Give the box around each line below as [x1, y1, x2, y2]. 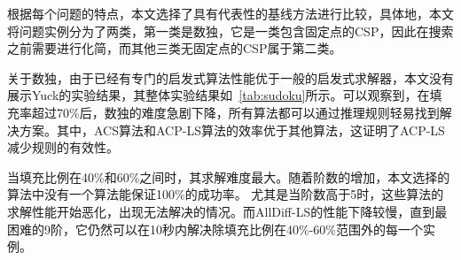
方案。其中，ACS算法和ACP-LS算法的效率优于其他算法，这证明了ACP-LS [19, 120, 445, 139]
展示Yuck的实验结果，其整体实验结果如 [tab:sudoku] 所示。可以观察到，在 [7, 86, 430, 104]
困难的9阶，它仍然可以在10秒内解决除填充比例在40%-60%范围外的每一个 [7, 219, 423, 238]
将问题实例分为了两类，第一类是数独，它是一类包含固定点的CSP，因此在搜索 [7, 21, 454, 40]
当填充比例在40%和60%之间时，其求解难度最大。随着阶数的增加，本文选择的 [7, 167, 450, 186]
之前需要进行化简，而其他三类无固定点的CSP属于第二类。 [7, 39, 342, 57]
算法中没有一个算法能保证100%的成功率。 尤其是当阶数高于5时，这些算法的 [7, 185, 444, 203]
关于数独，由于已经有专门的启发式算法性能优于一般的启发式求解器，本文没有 [7, 68, 454, 87]
